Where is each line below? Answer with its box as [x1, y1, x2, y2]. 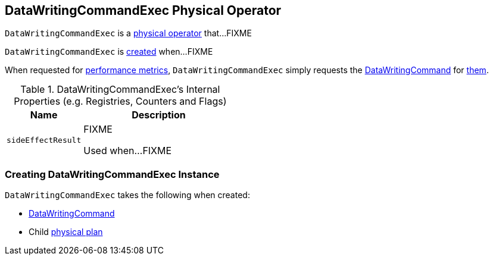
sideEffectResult [7, 135, 82, 145]
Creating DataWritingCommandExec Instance [5, 168, 220, 180]
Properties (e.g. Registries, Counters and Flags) [14, 95, 227, 108]
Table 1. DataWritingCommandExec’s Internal [20, 83, 220, 96]
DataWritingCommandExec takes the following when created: [5, 190, 250, 201]
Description [132, 109, 186, 121]
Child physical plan [29, 227, 103, 237]
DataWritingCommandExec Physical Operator [5, 3, 282, 18]
